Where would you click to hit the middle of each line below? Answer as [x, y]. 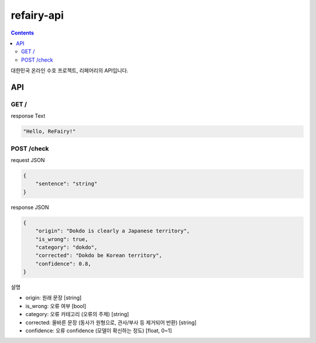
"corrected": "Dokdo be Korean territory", [99, 255]
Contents [23, 33]
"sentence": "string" [66, 184]
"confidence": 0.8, [63, 264]
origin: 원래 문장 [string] [54, 298]
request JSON [28, 160]
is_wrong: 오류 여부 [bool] [56, 306]
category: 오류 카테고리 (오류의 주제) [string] [77, 314]
